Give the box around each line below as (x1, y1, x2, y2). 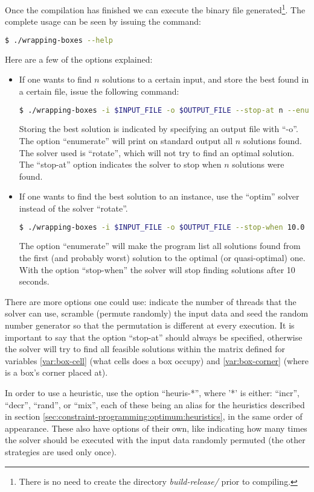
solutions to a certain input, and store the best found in (102, 73, 309, 86)
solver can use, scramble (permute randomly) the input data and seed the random (5, 307, 309, 320)
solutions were (232, 158, 284, 171)
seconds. (19, 275, 50, 288)
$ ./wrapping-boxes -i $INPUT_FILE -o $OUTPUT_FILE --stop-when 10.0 (19, 222, 305, 232)
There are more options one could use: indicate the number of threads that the (5, 295, 296, 307)
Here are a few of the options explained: (5, 52, 153, 65)
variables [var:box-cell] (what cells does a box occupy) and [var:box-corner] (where (5, 354, 309, 367)
